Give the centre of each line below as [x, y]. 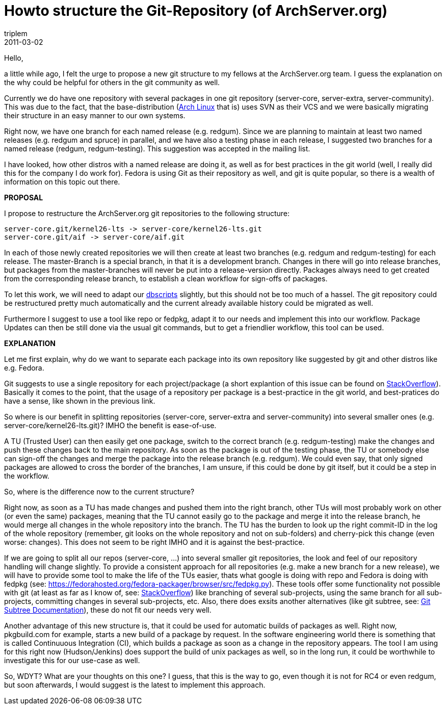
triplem [16, 33]
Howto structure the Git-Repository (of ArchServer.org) [196, 11]
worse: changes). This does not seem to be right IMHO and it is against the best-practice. [154, 542]
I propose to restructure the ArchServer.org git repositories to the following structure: [147, 213]
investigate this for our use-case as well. [72, 660]
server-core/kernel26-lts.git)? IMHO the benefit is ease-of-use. [110, 425]
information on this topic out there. [62, 181]
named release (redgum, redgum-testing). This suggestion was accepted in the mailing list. [157, 148]
